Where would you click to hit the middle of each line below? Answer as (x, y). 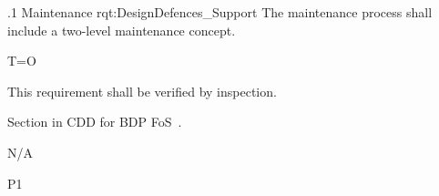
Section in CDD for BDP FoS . (95, 122)
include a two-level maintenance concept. (122, 30)
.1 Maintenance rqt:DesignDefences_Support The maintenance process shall (220, 12)
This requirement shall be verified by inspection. (142, 91)
